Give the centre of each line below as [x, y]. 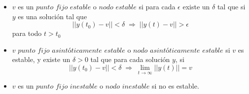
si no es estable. [175, 86]
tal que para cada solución [130, 59]
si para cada [157, 6]
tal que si [231, 6]
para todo [27, 33]
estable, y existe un [41, 59]
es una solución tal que [53, 16]
